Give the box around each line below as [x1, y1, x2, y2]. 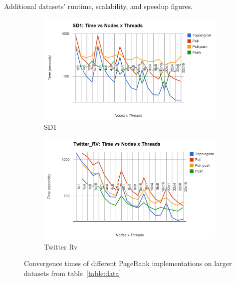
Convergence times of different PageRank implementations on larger [24, 258, 232, 269]
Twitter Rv [44, 241, 78, 252]
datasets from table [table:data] [24, 268, 121, 279]
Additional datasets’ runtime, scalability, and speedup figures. [4, 1, 193, 11]
